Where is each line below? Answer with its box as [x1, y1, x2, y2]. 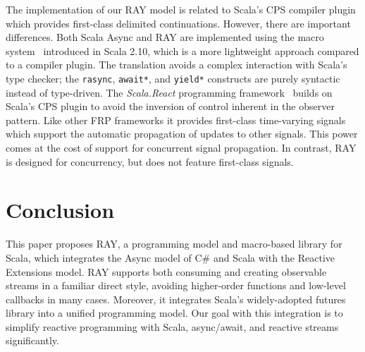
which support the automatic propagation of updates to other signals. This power [6, 126, 358, 141]
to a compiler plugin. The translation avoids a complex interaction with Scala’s [6, 57, 347, 72]
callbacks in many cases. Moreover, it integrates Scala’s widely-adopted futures [6, 291, 346, 306]
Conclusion [6, 195, 115, 224]
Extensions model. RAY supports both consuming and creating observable [6, 264, 327, 279]
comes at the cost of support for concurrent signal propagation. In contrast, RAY [6, 140, 357, 154]
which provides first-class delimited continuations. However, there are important [6, 16, 351, 30]
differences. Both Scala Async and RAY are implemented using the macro [6, 30, 324, 44]
